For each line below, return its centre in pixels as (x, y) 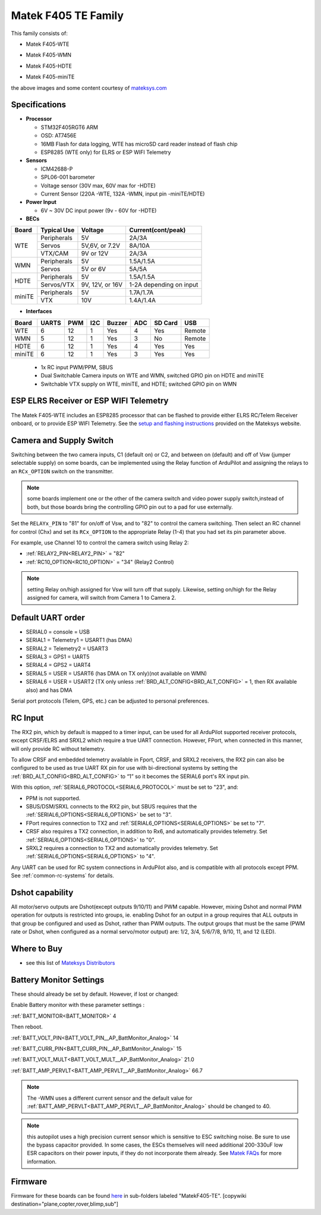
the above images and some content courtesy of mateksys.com (89, 88)
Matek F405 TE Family (67, 15)
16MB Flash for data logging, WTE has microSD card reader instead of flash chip (139, 144)
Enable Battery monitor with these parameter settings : (78, 1005)
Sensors (37, 160)
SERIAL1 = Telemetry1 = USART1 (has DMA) (79, 640)
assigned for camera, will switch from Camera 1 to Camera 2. (102, 597)
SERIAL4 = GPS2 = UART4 (58, 665)
